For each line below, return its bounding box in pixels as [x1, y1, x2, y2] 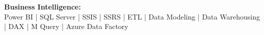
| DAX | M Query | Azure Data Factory [4, 21, 128, 31]
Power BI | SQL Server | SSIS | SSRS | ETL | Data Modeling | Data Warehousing [4, 11, 260, 21]
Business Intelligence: [4, 1, 81, 11]
